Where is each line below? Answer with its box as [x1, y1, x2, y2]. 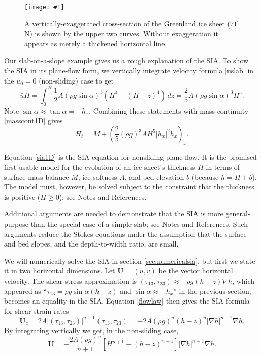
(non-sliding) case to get [39, 75, 114, 86]
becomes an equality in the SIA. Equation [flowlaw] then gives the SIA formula [4, 295, 250, 306]
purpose [4, 218, 28, 229]
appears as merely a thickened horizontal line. [24, 38, 167, 48]
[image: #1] [24, 4, 64, 11]
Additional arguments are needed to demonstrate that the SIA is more [4, 208, 223, 219]
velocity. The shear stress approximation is [4, 276, 137, 286]
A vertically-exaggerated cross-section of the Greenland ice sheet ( [24, 18, 230, 29]
